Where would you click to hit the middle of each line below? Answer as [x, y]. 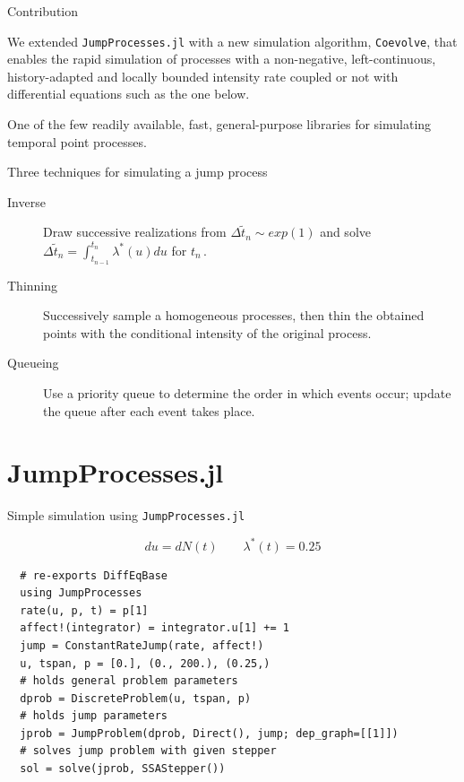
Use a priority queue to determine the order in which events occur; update [247, 393]
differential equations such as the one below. [129, 94]
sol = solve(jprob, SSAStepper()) [123, 769]
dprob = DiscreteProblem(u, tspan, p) [136, 698]
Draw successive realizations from [135, 232]
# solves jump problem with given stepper [148, 751]
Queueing [33, 363]
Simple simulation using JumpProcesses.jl [126, 515]
